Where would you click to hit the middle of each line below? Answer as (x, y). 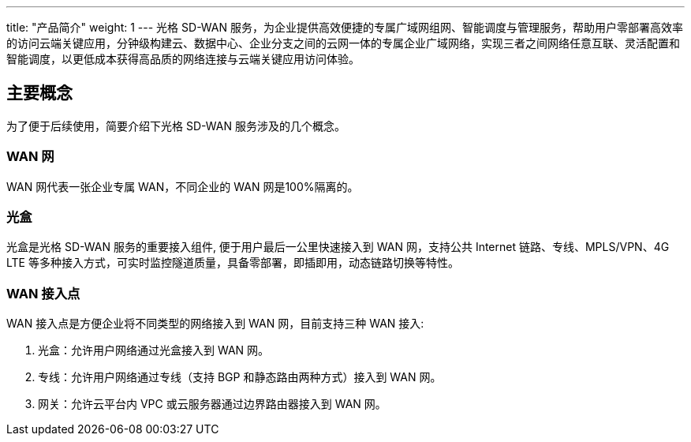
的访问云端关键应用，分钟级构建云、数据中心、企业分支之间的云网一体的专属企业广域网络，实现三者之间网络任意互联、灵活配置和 (343, 43)
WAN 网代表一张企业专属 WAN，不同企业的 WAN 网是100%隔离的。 (183, 186)
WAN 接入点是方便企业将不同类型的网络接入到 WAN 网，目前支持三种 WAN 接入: (215, 324)
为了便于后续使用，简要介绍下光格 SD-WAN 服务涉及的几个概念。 (176, 125)
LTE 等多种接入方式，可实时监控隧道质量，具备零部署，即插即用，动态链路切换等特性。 (233, 263)
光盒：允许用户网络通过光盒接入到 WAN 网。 (154, 350)
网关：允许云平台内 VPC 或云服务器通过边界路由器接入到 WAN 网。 (212, 404)
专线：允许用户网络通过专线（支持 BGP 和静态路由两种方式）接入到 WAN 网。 (240, 377)
